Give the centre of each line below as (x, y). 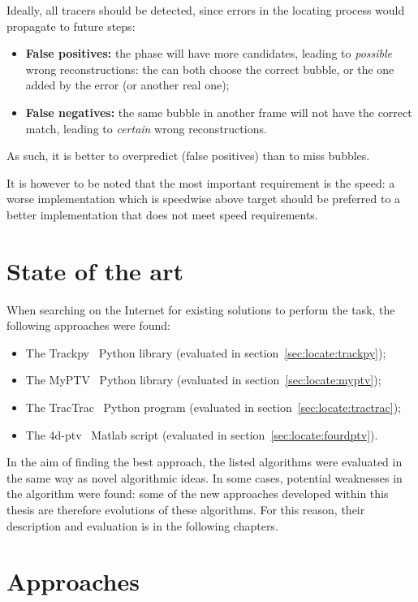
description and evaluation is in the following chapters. (142, 525)
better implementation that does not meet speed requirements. (162, 214)
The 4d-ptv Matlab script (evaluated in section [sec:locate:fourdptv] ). (202, 434)
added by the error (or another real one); (127, 85)
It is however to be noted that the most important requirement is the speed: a (201, 182)
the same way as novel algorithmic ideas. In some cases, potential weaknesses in (205, 477)
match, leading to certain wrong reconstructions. (146, 128)
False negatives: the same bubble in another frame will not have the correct (219, 112)
